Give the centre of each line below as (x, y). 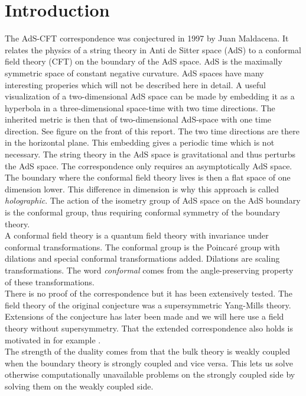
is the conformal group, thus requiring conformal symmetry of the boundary (143, 212)
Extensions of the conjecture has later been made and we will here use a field (144, 316)
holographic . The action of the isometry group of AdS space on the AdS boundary (153, 200)
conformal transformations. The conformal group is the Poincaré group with (142, 247)
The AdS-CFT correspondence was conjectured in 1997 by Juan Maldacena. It (147, 38)
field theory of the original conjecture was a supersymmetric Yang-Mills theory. (148, 305)
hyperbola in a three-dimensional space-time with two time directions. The (140, 107)
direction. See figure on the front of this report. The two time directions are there (152, 131)
